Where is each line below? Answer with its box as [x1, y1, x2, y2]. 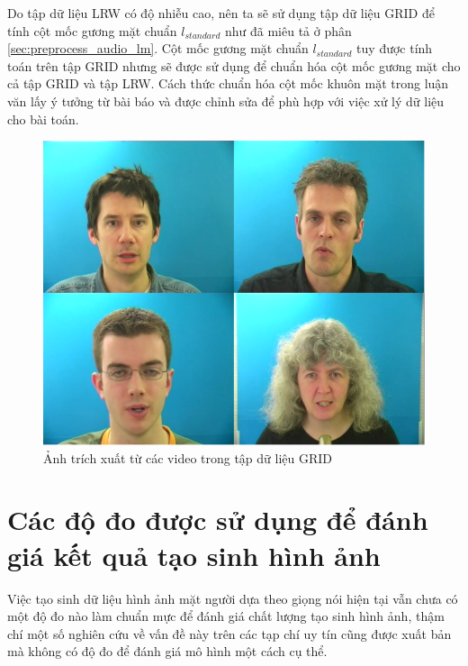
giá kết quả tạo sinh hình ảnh [7, 536, 381, 573]
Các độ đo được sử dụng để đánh [7, 501, 428, 538]
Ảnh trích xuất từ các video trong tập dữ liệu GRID [43, 448, 333, 467]
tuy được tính [356, 39, 433, 58]
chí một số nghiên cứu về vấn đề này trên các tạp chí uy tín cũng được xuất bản [7, 624, 452, 643]
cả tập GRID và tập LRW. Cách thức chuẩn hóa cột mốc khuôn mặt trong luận [7, 74, 449, 93]
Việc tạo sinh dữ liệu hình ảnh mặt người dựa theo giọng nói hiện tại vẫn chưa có [7, 588, 458, 607]
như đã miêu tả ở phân [224, 21, 352, 40]
